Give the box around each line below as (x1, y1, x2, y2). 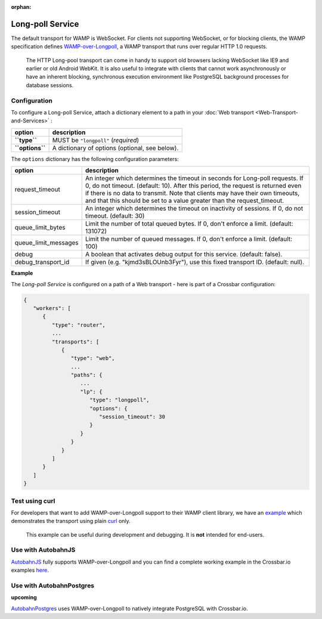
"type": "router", (51, 321, 106, 328)
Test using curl (11, 497, 55, 505)
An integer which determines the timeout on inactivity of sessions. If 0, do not (85, 205, 304, 213)
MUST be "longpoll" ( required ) (52, 136, 140, 144)
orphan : (11, 4, 32, 10)
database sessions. (26, 81, 74, 89)
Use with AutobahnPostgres (11, 581, 95, 590)
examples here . (11, 567, 49, 574)
